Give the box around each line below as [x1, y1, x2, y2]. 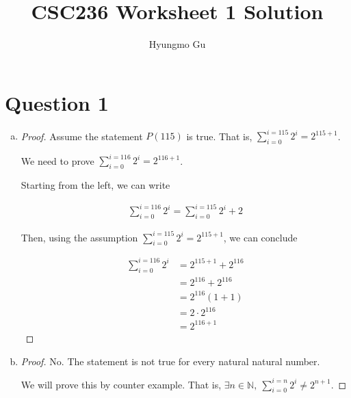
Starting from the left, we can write [21, 178, 170, 192]
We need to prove [21, 153, 94, 168]
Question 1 [5, 88, 109, 116]
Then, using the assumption [21, 230, 138, 244]
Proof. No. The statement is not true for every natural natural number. [21, 354, 320, 368]
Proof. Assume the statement [21, 129, 143, 143]
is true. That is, [186, 129, 252, 143]
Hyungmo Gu [148, 37, 206, 51]
